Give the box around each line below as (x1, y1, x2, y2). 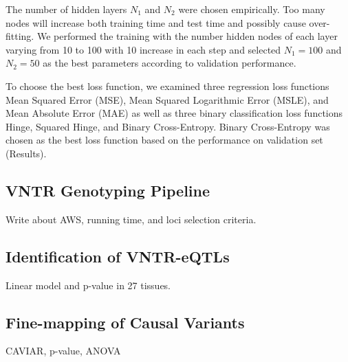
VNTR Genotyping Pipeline (6, 179, 210, 201)
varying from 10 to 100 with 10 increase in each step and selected (6, 42, 281, 56)
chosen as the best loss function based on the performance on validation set (6, 133, 323, 147)
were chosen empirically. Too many (178, 2, 325, 16)
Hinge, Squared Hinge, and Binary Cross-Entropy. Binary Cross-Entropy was (6, 119, 330, 133)
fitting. (6, 29, 34, 43)
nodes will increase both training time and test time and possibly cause (6, 15, 306, 30)
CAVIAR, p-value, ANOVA (6, 343, 121, 358)
